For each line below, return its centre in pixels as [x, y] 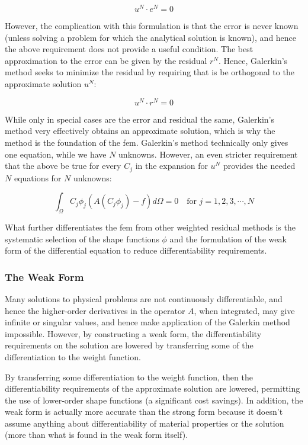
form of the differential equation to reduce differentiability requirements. [136, 250]
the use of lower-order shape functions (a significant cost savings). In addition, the [154, 400]
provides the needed [259, 166]
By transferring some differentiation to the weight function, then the [129, 377]
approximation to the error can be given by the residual [106, 60]
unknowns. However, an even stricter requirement [208, 154]
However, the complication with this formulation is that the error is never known [152, 26]
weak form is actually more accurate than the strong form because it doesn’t [144, 412]
